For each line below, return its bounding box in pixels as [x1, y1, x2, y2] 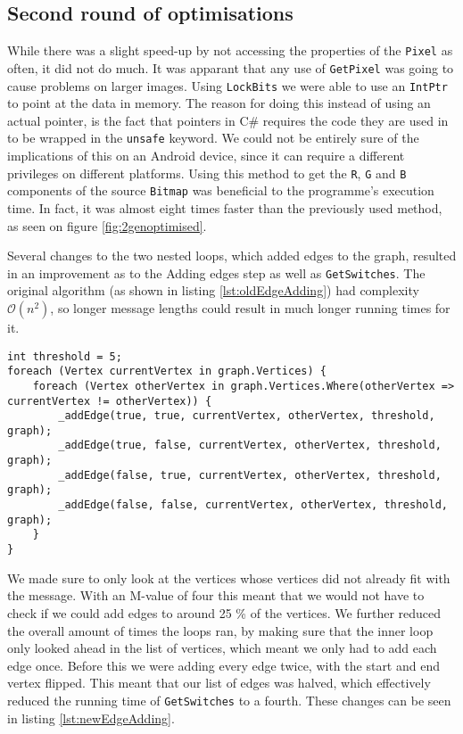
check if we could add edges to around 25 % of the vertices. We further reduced [7, 603, 442, 622]
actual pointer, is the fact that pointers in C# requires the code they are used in [7, 111, 449, 129]
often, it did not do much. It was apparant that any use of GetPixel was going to [7, 58, 454, 77]
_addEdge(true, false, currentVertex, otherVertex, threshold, [58, 439, 442, 452]
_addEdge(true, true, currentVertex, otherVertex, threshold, [58, 409, 435, 423]
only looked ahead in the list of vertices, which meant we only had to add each [7, 639, 437, 657]
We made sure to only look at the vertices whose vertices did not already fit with [7, 568, 451, 587]
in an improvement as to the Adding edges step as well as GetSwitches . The [7, 263, 426, 282]
